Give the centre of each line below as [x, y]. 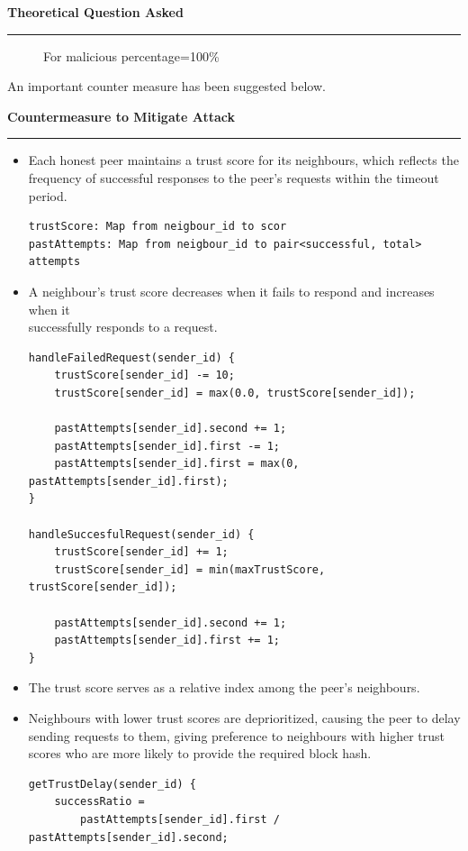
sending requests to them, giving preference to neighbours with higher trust [237, 735]
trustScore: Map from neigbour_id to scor [157, 227]
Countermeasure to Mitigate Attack [121, 116]
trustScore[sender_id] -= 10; [144, 375]
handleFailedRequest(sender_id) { [131, 357]
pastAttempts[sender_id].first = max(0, [177, 464]
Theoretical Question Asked [95, 12]
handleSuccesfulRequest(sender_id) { [141, 534]
